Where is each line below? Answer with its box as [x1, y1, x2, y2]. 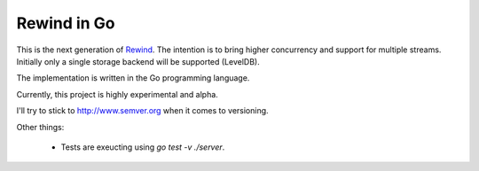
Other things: [16, 121, 65, 132]
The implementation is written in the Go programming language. [16, 73, 250, 83]
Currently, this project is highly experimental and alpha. [16, 89, 219, 99]
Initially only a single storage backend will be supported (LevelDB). [16, 56, 261, 66]
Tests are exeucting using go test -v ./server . [60, 142, 225, 152]
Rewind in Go [16, 13, 115, 33]
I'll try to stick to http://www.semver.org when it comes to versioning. [16, 105, 270, 116]
